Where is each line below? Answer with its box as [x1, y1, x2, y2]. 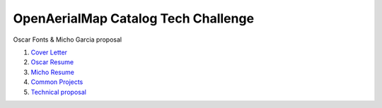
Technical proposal [30, 88, 86, 96]
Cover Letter [30, 48, 67, 56]
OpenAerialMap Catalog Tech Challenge [13, 11, 255, 26]
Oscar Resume [30, 58, 74, 66]
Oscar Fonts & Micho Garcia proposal [13, 35, 122, 44]
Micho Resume [30, 68, 74, 76]
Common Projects [30, 78, 83, 86]
